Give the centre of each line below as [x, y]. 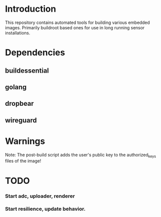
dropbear [19, 104]
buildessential [27, 70]
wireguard [21, 120]
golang [16, 87]
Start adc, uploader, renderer [40, 196]
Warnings [25, 141]
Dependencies [35, 53]
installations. [18, 33]
